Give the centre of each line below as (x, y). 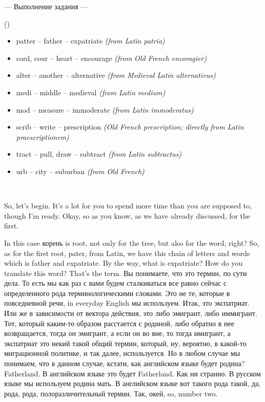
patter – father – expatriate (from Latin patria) (90, 41)
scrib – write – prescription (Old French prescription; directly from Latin (130, 127)
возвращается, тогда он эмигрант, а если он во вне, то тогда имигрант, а (117, 333)
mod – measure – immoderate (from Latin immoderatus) (105, 109)
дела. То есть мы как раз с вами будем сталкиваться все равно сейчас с (116, 283)
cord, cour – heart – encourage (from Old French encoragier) (111, 58)
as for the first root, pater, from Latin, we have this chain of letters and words (127, 253)
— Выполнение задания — (46, 6)
